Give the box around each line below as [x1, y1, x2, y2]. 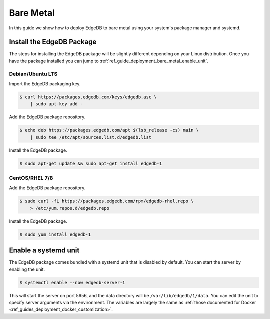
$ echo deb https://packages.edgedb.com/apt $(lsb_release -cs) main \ [19, 127, 199, 133]
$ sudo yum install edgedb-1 [19, 231, 91, 237]
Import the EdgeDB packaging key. [9, 80, 81, 87]
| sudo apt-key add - [30, 101, 83, 107]
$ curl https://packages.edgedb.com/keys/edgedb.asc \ [19, 94, 157, 100]
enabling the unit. [9, 266, 45, 272]
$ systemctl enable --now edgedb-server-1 [19, 280, 125, 285]
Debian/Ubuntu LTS [9, 70, 58, 77]
